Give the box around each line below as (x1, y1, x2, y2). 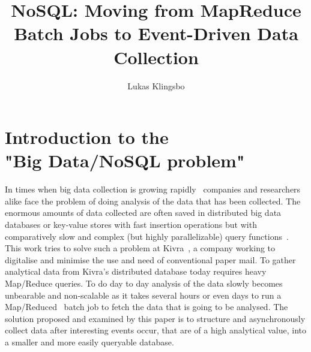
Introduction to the (5, 125, 169, 149)
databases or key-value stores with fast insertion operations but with (5, 218, 257, 230)
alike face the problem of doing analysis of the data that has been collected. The (5, 194, 301, 207)
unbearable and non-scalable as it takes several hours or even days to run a (5, 288, 282, 301)
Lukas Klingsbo (127, 79, 185, 92)
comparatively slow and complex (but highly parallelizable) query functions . (5, 230, 289, 242)
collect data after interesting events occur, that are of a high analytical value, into (5, 324, 306, 336)
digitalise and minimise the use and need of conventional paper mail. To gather (5, 253, 296, 266)
